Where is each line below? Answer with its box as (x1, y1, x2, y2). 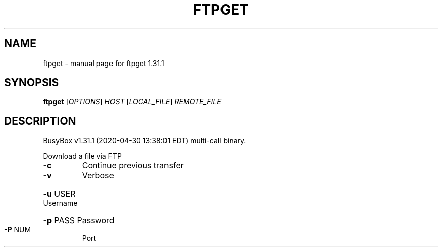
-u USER (43, 189, 76, 199)
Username (43, 199, 78, 208)
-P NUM (4, 225, 31, 234)
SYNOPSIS (4, 76, 59, 89)
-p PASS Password (43, 215, 115, 226)
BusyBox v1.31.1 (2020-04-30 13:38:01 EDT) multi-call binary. (43, 136, 246, 145)
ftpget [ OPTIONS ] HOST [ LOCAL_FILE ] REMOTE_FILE (43, 97, 222, 106)
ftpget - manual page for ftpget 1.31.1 (43, 58, 164, 68)
